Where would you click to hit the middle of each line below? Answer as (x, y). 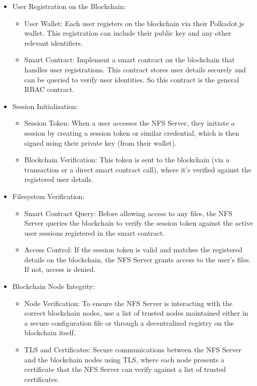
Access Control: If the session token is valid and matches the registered (133, 250)
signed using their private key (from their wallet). (100, 142)
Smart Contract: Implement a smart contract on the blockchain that (130, 60)
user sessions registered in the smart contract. (95, 232)
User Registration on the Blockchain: (69, 6)
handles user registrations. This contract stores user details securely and (135, 69)
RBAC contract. (49, 89)
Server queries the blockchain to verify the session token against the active (139, 223)
